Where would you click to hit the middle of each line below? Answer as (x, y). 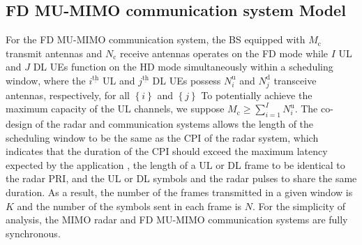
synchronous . (33, 233)
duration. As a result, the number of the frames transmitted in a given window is (179, 192)
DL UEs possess (187, 80)
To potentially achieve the (257, 95)
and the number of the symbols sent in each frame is (129, 206)
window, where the (46, 80)
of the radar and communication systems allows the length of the (174, 124)
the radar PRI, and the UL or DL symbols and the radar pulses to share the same (181, 178)
